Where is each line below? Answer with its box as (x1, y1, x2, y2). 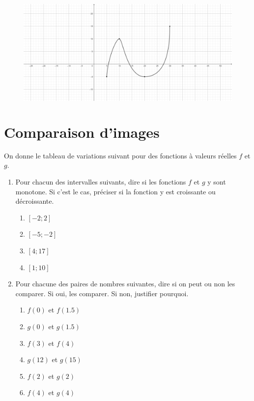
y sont (207, 177, 226, 186)
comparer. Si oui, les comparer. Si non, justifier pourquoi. (15, 288, 189, 298)
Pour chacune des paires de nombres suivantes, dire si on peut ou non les (15, 278, 235, 289)
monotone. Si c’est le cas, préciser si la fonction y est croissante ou (15, 186, 216, 196)
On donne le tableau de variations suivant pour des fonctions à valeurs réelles (4, 150, 237, 160)
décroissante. (15, 196, 54, 206)
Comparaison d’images (4, 122, 160, 142)
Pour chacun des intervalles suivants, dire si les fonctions (15, 177, 186, 186)
